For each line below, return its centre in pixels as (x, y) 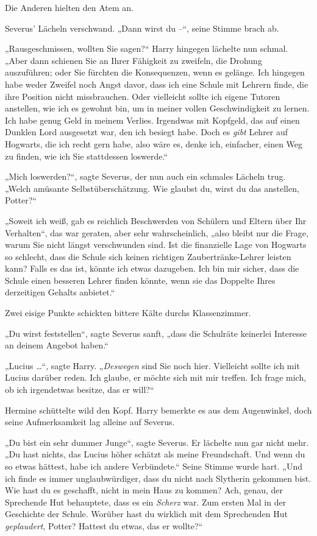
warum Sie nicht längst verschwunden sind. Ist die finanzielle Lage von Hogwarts (156, 245)
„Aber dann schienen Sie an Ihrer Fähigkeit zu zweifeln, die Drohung (134, 60)
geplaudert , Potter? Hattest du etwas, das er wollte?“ (104, 525)
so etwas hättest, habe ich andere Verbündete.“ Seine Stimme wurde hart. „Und (154, 466)
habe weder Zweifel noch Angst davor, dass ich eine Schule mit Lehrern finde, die (157, 84)
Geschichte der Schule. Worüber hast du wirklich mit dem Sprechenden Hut (147, 514)
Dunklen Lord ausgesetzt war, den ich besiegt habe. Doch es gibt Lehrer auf (147, 132)
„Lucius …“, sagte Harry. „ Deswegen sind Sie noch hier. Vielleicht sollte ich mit (152, 365)
